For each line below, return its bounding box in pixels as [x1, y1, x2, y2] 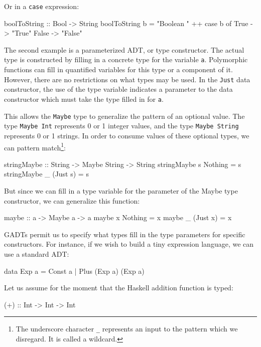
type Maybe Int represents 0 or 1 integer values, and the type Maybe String [4, 120, 239, 131]
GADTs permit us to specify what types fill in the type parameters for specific [4, 229, 245, 239]
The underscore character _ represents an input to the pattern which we [16, 323, 238, 334]
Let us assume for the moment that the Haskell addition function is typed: [4, 282, 233, 293]
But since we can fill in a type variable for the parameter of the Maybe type [4, 185, 238, 196]
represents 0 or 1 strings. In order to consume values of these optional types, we [4, 130, 249, 140]
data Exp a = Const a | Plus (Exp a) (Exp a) [4, 265, 145, 276]
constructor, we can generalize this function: [4, 195, 140, 206]
